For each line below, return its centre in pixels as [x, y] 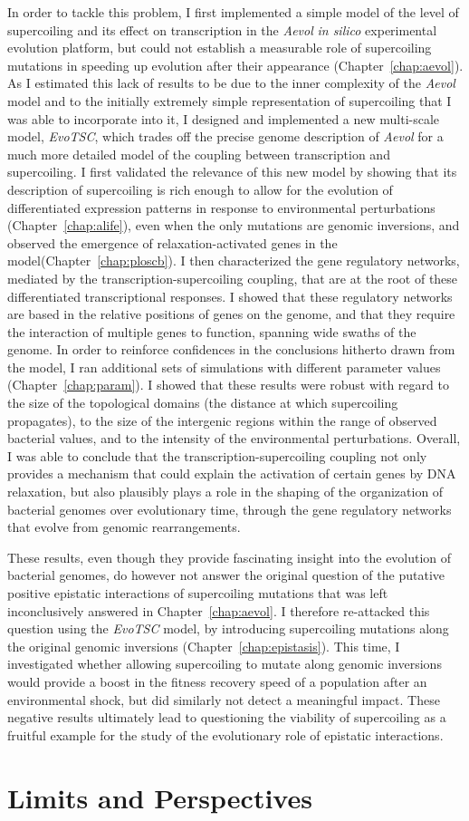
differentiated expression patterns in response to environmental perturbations [221, 207]
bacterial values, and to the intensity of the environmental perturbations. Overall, [234, 438]
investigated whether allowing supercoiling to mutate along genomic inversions [225, 664]
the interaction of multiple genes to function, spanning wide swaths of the [212, 331]
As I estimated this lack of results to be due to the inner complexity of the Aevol [231, 83]
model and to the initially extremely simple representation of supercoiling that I [230, 100]
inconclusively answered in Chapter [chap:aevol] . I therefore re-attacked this [219, 610]
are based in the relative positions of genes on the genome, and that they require [231, 314]
